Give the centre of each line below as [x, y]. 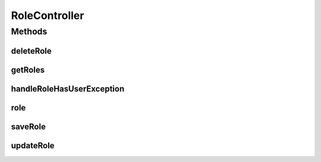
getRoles [28, 70]
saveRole [28, 127]
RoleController [48, 15]
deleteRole [31, 51]
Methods [29, 31]
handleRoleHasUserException [68, 89]
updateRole [33, 145]
